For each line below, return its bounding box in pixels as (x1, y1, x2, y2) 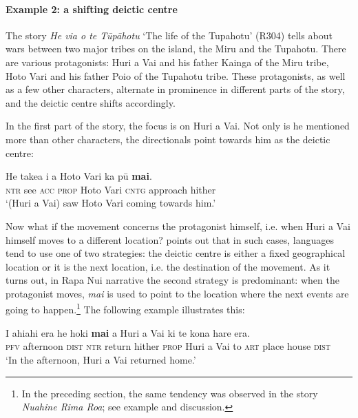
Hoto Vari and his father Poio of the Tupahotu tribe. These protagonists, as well (6, 68, 346, 83)
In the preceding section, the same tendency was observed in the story (21, 386, 318, 400)
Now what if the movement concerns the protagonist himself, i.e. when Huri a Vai (6, 218, 350, 233)
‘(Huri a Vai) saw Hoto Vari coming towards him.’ (6, 196, 216, 210)
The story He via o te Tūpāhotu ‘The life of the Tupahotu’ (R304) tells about (6, 28, 333, 42)
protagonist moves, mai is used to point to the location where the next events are (6, 286, 349, 300)
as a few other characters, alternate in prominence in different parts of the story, (6, 82, 345, 96)
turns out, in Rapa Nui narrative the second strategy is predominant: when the (6, 273, 339, 287)
